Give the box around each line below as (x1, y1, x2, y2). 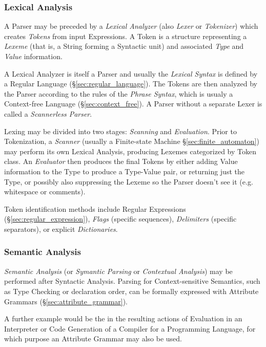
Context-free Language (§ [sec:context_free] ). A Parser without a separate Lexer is (4, 98, 262, 109)
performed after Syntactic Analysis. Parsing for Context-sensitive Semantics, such (4, 276, 260, 286)
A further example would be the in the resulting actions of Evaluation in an (4, 313, 242, 324)
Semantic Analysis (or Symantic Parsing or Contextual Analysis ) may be (4, 265, 233, 276)
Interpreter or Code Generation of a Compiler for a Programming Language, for (4, 323, 256, 334)
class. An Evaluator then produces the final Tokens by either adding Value (4, 156, 238, 167)
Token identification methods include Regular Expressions (4, 203, 186, 214)
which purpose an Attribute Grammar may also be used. (4, 333, 182, 344)
